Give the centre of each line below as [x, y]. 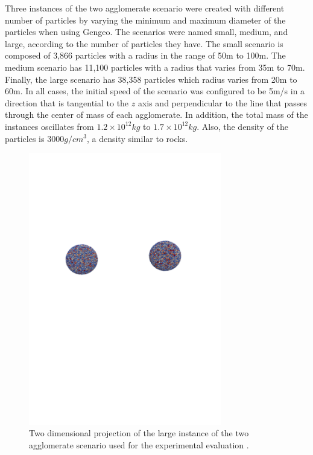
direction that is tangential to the [67, 102]
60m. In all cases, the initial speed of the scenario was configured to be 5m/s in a [155, 91]
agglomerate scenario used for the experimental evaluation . [139, 445]
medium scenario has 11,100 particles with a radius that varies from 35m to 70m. [155, 67]
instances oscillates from [49, 126]
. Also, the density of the [243, 126]
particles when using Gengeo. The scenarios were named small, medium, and [147, 32]
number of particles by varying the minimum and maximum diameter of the [145, 20]
